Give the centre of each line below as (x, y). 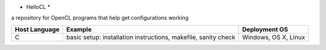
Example (79, 29)
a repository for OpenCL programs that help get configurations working (100, 18)
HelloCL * (38, 7)
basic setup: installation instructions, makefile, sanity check (151, 37)
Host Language (37, 29)
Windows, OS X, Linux (273, 37)
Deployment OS (265, 29)
